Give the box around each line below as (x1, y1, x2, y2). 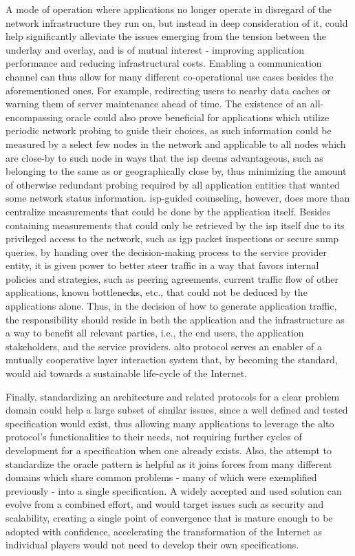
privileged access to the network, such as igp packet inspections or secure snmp (6, 231, 339, 246)
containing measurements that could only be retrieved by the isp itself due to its (6, 217, 345, 232)
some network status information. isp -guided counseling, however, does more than (6, 191, 350, 205)
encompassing (6, 109, 63, 124)
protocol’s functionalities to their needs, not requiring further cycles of (6, 429, 302, 444)
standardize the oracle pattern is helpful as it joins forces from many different (6, 456, 333, 471)
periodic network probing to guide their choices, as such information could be (6, 123, 332, 138)
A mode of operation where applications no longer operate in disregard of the (6, 2, 332, 16)
